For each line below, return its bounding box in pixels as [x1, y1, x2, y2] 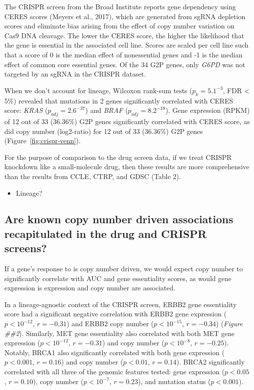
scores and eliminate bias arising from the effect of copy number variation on [4, 21, 234, 31]
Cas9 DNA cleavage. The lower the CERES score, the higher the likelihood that [4, 30, 244, 40]
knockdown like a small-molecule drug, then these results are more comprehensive [4, 161, 250, 172]
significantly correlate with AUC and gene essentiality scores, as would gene [4, 273, 231, 283]
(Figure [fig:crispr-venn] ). [4, 135, 81, 146]
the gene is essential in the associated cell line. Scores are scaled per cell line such [4, 40, 249, 50]
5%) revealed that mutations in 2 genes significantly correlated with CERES [4, 95, 233, 105]
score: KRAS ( [4, 105, 48, 115]
